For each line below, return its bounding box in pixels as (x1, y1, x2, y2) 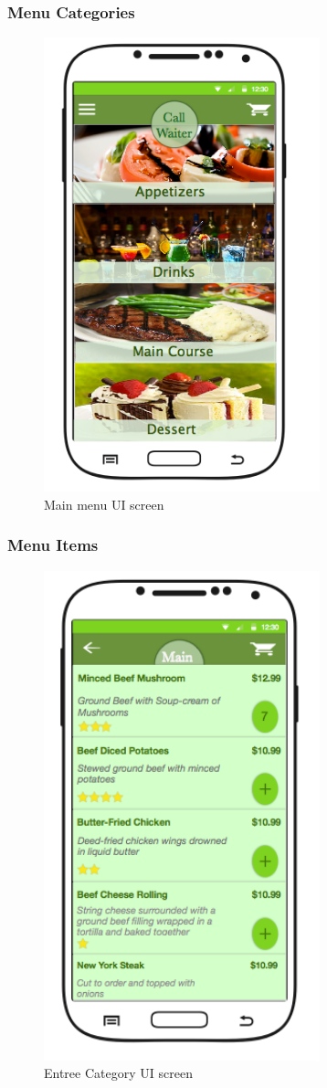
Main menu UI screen (44, 494, 164, 513)
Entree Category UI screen (44, 1063, 193, 1083)
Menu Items (7, 533, 99, 556)
